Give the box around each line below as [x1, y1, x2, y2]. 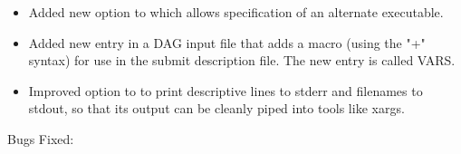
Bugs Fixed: [7, 129, 74, 148]
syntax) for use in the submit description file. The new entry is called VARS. [28, 51, 456, 70]
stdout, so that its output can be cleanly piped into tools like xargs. [28, 99, 405, 118]
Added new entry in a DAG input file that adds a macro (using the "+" [28, 33, 426, 52]
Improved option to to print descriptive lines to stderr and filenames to [28, 81, 423, 100]
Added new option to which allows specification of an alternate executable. [28, 3, 444, 21]
